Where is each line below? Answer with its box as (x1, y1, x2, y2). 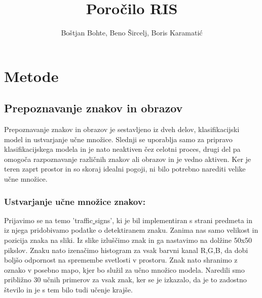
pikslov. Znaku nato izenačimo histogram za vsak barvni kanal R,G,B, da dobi (4, 244, 248, 255)
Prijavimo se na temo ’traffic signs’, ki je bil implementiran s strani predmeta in (4, 215, 253, 225)
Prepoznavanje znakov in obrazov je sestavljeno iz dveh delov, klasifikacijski (4, 124, 240, 135)
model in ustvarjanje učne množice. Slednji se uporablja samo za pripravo (4, 134, 233, 144)
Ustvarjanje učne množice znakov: (4, 195, 145, 207)
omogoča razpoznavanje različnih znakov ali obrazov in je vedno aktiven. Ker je (4, 153, 251, 164)
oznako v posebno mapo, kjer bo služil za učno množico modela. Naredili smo (4, 264, 245, 275)
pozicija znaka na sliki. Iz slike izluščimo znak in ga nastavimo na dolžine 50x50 (4, 235, 252, 245)
